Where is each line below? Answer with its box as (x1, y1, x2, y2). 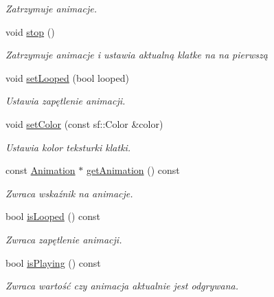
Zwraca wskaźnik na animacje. (5, 186, 133, 200)
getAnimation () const (86, 163, 180, 177)
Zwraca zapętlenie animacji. (5, 232, 122, 246)
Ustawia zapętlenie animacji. (5, 93, 126, 108)
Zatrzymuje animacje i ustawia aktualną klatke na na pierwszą (5, 47, 268, 62)
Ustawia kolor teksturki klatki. (5, 140, 131, 154)
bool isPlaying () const (5, 255, 101, 269)
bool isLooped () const (5, 209, 101, 223)
